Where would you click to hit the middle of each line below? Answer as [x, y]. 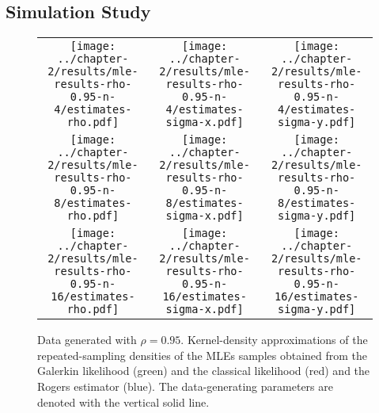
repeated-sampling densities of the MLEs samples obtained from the [203, 355]
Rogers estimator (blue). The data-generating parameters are [185, 386]
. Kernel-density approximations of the [274, 340]
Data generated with [87, 340]
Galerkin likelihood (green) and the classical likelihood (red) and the [204, 371]
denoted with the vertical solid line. [123, 402]
